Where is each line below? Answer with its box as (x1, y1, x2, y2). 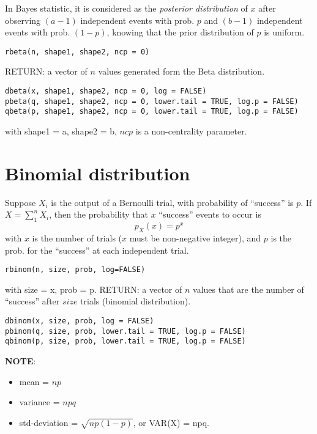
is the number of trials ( (32, 231, 122, 244)
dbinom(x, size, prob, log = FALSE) (5, 316, 154, 325)
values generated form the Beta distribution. (98, 65, 265, 78)
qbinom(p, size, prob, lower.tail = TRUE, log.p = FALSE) (5, 337, 246, 346)
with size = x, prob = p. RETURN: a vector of (5, 282, 182, 295)
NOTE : (5, 354, 36, 367)
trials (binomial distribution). (80, 295, 191, 307)
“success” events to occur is (158, 208, 261, 221)
